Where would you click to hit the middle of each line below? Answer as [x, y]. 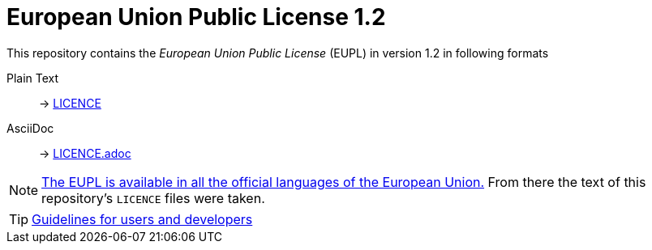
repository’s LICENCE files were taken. [153, 198]
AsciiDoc [30, 128]
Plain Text [33, 78]
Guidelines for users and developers [142, 219]
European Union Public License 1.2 [196, 17]
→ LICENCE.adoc [85, 153]
